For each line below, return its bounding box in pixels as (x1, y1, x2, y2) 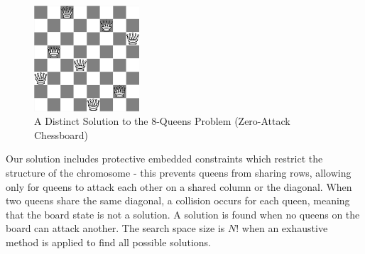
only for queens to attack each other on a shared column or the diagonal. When (6, 179, 352, 194)
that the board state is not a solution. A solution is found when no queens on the (6, 206, 360, 221)
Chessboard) (34, 127, 89, 142)
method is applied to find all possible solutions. (6, 235, 211, 249)
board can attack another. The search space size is (6, 221, 225, 236)
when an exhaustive (241, 221, 328, 236)
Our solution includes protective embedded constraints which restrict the (6, 151, 323, 166)
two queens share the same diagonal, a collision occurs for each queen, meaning (6, 193, 350, 208)
